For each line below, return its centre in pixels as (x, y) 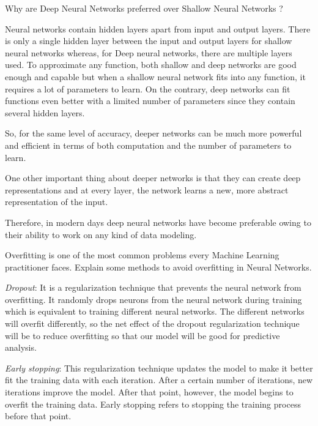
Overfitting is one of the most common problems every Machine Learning (142, 255)
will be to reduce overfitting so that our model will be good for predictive (142, 335)
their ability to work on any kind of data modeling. (101, 234)
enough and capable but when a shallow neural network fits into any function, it (155, 76)
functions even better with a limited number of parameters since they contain (150, 101)
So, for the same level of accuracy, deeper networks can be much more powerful (153, 133)
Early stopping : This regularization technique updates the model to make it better (159, 368)
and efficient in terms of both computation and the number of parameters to (148, 145)
